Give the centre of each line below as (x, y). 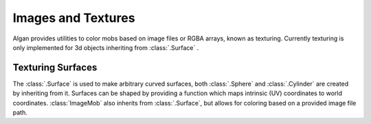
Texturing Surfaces (55, 67)
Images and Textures (74, 18)
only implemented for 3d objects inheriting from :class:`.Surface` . (106, 47)
